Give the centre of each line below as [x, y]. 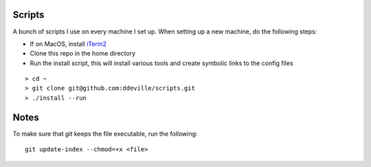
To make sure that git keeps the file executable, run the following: [105, 133]
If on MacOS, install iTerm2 [68, 44]
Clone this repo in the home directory [83, 53]
